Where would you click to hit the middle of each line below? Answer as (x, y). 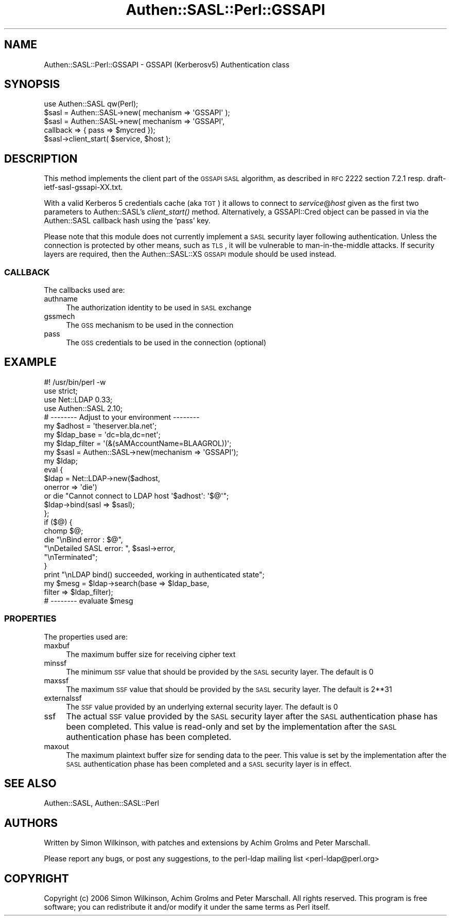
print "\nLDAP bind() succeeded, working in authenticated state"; (154, 574)
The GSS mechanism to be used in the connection (150, 325)
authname (61, 299)
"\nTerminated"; (71, 557)
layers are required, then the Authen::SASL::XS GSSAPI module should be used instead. (190, 254)
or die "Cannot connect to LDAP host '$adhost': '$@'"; (136, 496)
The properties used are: (86, 636)
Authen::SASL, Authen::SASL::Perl (102, 803)
